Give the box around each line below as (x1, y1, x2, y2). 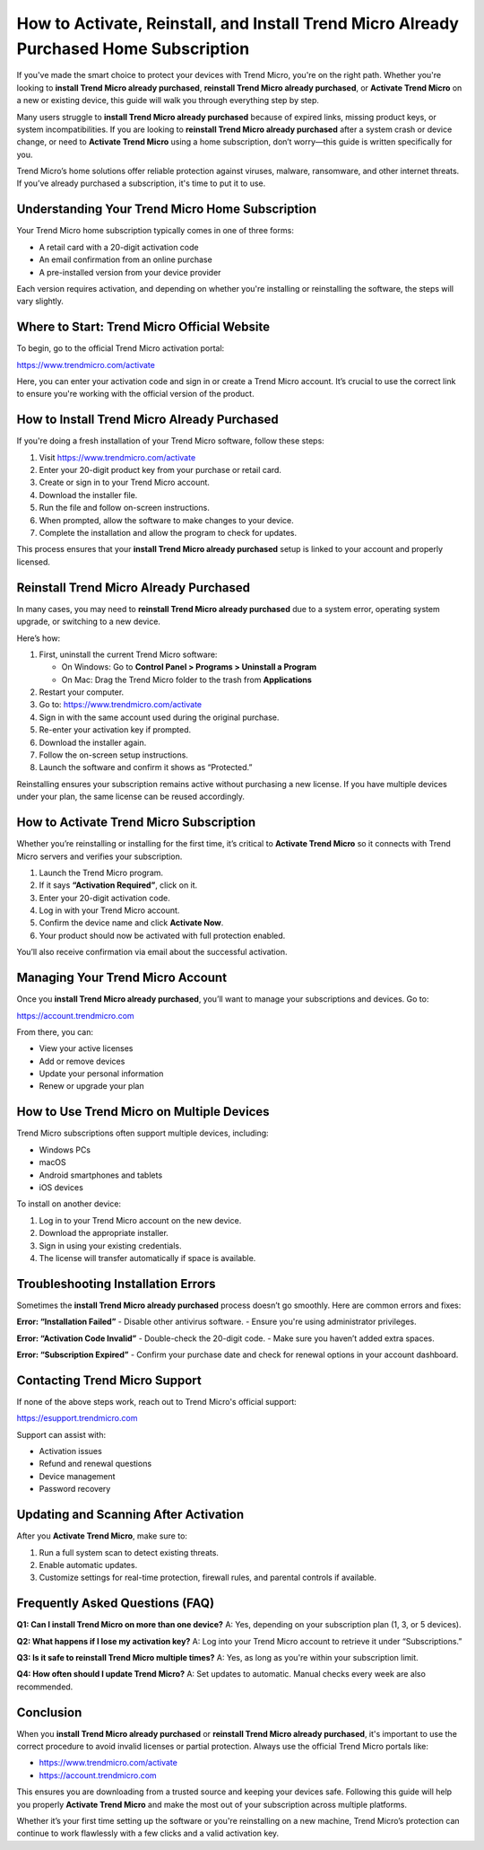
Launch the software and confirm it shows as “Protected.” (39, 762, 253, 773)
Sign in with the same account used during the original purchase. (39, 712, 280, 723)
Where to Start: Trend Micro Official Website (16, 320, 271, 335)
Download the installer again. (39, 737, 147, 748)
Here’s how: (16, 633, 61, 644)
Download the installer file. (39, 489, 138, 500)
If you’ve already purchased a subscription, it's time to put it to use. (16, 178, 266, 189)
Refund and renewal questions (39, 1459, 152, 1469)
